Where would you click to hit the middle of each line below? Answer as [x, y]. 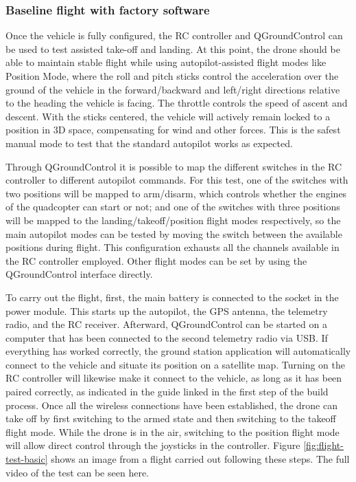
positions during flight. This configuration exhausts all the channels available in [173, 247]
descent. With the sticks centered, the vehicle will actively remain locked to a [168, 116]
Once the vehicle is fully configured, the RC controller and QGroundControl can [174, 35]
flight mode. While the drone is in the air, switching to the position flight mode [173, 431]
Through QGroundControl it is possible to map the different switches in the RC [174, 166]
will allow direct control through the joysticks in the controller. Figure [153, 445]
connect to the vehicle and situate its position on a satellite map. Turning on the [176, 364]
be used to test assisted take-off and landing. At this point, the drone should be [173, 48]
